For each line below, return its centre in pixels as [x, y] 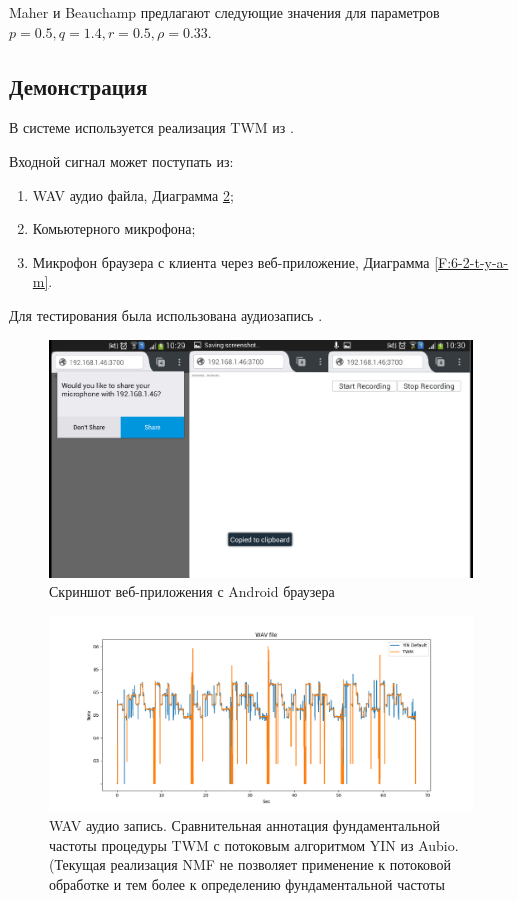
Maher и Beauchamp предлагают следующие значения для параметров [224, 12]
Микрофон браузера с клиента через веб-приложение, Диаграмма [231, 261]
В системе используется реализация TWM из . [151, 127]
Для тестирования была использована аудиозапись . [166, 314]
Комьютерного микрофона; [114, 228]
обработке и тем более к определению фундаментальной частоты [247, 884]
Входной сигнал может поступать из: [121, 160]
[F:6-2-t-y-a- [471, 261]
